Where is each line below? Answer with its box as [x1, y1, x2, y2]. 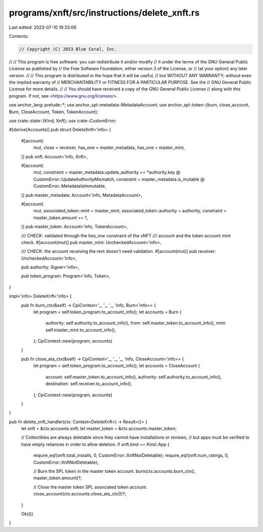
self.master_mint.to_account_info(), [45, 327, 116, 333]
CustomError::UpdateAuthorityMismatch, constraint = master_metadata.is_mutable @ [33, 176, 205, 182]
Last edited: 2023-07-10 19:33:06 [9, 24, 76, 30]
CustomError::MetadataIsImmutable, [33, 183, 107, 189]
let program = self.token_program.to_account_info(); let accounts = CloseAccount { [33, 363, 200, 368]
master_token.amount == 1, [33, 215, 88, 221]
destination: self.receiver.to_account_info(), [45, 381, 132, 387]
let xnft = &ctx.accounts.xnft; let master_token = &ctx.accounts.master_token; [21, 426, 177, 431]
